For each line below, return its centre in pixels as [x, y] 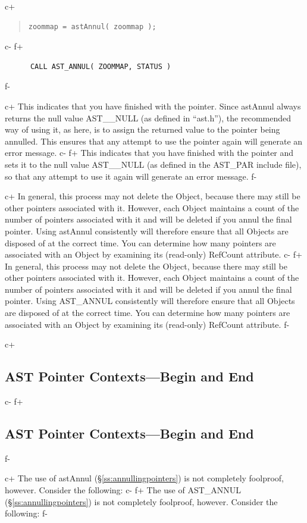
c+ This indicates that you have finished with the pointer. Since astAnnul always [153, 106]
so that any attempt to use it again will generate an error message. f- [131, 176]
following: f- [26, 513]
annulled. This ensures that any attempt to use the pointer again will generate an [154, 141]
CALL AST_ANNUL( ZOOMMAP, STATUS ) [101, 66]
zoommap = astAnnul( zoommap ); [92, 26]
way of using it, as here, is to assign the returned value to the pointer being [142, 129]
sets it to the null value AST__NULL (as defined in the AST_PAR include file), [153, 164]
